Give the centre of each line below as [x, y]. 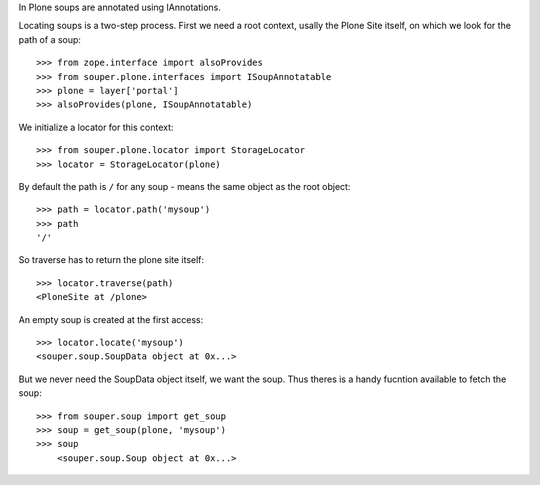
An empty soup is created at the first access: [111, 319]
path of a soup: [50, 39]
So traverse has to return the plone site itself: [111, 260]
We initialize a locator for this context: [96, 127]
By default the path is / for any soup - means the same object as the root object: [184, 186]
